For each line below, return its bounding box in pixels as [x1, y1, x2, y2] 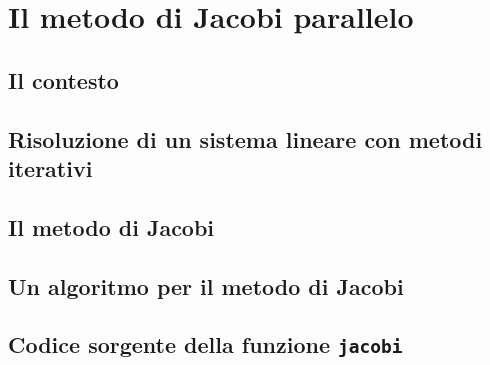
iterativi [8, 152, 93, 183]
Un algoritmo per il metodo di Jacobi [8, 270, 404, 301]
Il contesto [8, 64, 119, 95]
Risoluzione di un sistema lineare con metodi [8, 123, 483, 154]
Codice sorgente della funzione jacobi [8, 329, 403, 360]
